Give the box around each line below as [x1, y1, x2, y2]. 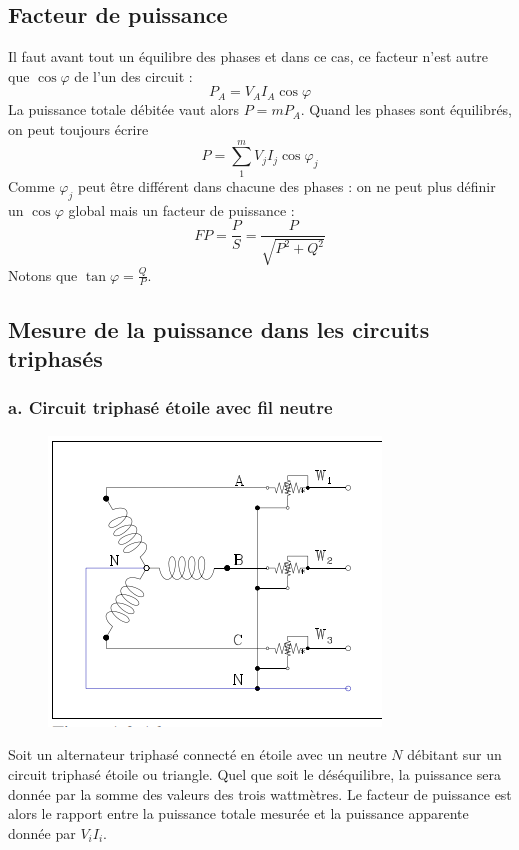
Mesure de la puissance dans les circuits [8, 313, 430, 344]
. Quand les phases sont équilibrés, [300, 99, 513, 120]
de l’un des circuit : [74, 65, 193, 86]
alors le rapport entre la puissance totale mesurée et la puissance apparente [8, 803, 469, 824]
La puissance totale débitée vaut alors [8, 99, 240, 120]
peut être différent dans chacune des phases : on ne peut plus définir [77, 175, 496, 196]
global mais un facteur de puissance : [68, 199, 295, 220]
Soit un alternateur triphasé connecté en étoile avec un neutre [8, 744, 387, 765]
